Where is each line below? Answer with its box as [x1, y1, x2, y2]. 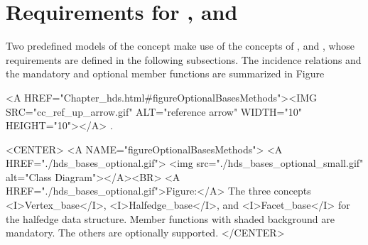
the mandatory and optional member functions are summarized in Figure [6, 66, 325, 81]
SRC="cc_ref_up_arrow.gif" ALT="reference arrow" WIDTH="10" [6, 104, 302, 119]
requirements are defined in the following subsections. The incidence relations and [6, 52, 362, 67]
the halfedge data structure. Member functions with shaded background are [6, 211, 335, 226]
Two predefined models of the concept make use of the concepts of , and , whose [6, 38, 355, 53]
